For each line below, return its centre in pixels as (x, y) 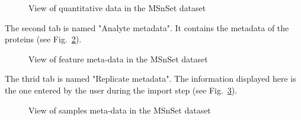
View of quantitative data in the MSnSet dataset (117, 8)
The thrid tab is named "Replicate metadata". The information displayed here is (150, 79)
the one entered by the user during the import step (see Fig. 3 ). (121, 90)
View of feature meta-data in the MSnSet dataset (118, 59)
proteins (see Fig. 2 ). (43, 39)
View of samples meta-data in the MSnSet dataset (120, 110)
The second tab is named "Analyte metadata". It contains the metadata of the (147, 27)
